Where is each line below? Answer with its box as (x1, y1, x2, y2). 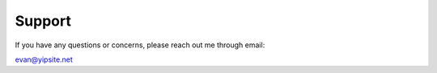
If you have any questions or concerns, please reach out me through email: (15, 40, 265, 50)
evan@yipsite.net (15, 55, 73, 64)
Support (15, 12, 72, 30)
